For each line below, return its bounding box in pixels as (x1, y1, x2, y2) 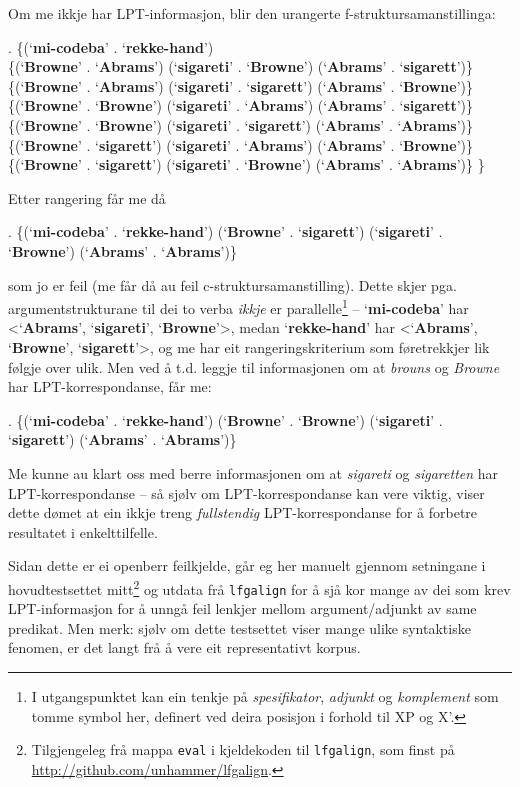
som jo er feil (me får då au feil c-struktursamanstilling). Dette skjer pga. (8, 274, 457, 295)
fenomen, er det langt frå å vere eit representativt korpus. (8, 637, 361, 658)
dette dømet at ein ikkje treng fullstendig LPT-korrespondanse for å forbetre (8, 502, 478, 523)
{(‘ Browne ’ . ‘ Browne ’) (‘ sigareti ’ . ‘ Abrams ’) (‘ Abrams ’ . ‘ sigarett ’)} (8, 95, 474, 116)
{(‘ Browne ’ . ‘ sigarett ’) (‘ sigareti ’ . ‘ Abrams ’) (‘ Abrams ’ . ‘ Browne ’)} (8, 134, 474, 155)
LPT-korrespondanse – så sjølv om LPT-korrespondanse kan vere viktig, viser (8, 482, 485, 503)
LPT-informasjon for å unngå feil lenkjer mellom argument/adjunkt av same (8, 598, 477, 619)
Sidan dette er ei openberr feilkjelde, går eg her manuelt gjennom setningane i (8, 555, 486, 576)
